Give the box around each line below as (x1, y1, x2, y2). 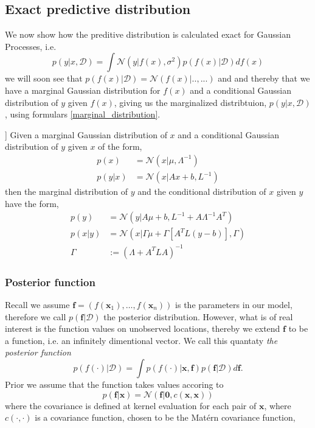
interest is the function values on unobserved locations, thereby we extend (5, 322, 280, 335)
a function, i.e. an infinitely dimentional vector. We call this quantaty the (5, 334, 278, 346)
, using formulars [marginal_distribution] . (5, 108, 161, 121)
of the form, (98, 140, 142, 153)
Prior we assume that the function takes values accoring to (5, 377, 224, 390)
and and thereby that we (218, 72, 310, 85)
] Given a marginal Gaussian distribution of (5, 128, 167, 141)
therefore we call (5, 310, 66, 323)
